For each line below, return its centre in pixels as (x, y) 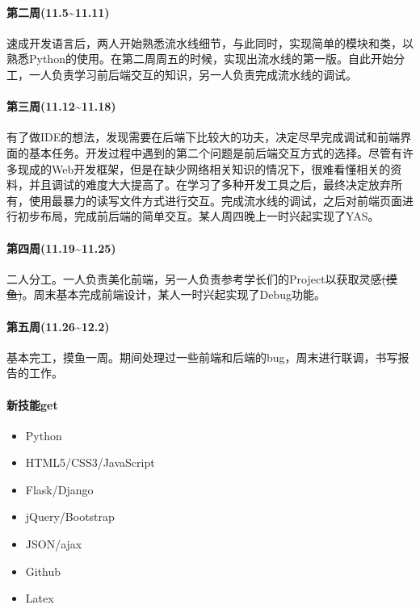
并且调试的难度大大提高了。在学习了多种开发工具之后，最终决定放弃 (210, 185)
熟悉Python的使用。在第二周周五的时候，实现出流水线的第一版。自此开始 (200, 59)
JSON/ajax (54, 544)
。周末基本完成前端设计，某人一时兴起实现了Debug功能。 (174, 294)
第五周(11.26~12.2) (58, 326)
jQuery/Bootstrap (70, 517)
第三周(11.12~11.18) (61, 106)
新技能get (32, 404)
